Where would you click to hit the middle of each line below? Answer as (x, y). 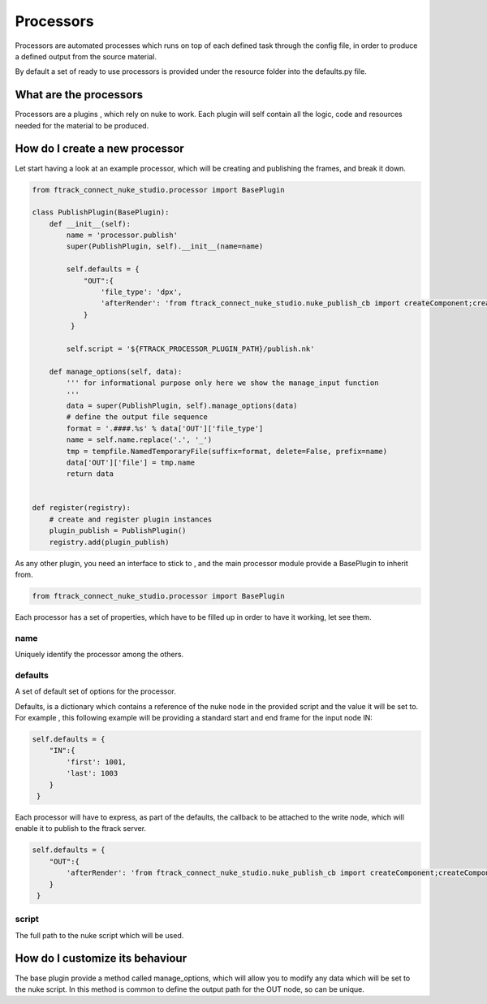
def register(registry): (82, 508)
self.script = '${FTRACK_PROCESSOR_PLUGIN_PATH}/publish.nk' (190, 348)
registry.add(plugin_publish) (109, 542)
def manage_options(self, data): (116, 371)
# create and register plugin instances (131, 519)
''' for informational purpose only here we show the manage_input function (222, 383)
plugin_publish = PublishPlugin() (118, 531)
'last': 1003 (92, 773)
